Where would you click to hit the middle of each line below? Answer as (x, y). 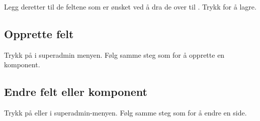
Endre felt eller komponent (76, 92)
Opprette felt (39, 33)
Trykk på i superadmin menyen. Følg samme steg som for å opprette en (114, 54)
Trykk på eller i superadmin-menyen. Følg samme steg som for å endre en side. (125, 113)
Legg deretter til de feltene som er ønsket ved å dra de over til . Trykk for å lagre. (130, 7)
